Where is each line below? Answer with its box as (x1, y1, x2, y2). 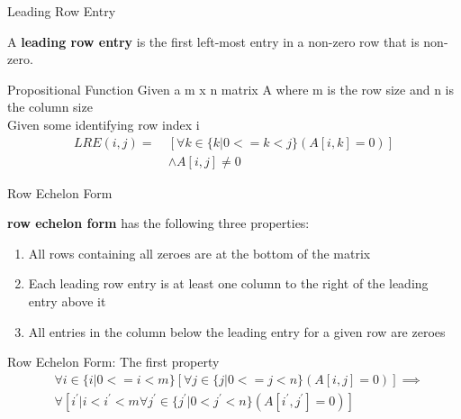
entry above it (28, 292, 106, 310)
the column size (7, 97, 93, 116)
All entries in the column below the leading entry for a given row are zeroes (28, 322, 446, 341)
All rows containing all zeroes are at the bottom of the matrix (28, 243, 371, 262)
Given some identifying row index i (7, 114, 200, 133)
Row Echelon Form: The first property (7, 352, 220, 371)
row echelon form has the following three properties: (7, 214, 310, 232)
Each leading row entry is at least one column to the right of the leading (28, 274, 429, 293)
